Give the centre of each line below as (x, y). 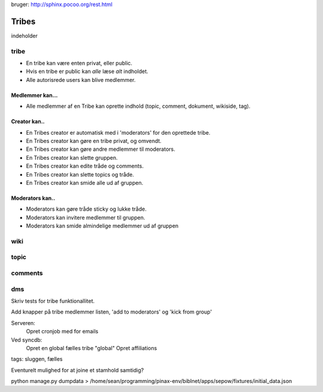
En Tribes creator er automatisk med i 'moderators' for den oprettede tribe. (118, 132)
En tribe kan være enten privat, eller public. (79, 63)
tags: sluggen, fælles (37, 359)
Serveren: (23, 323)
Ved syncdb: (27, 340)
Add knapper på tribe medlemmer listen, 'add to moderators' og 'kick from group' (112, 312)
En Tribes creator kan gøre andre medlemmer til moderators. (101, 149)
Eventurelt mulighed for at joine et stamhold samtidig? (77, 370)
